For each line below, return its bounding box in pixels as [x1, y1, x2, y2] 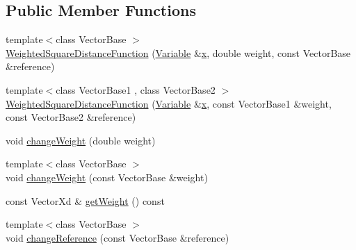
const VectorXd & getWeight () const [6, 193, 165, 208]
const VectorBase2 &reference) [6, 110, 136, 124]
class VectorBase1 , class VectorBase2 [56, 82, 216, 97]
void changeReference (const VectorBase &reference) [6, 230, 229, 244]
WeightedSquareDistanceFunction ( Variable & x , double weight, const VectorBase [6, 45, 351, 60]
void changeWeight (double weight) [6, 133, 156, 147]
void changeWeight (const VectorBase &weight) [6, 169, 208, 184]
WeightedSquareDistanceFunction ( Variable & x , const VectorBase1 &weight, [6, 96, 332, 110]
